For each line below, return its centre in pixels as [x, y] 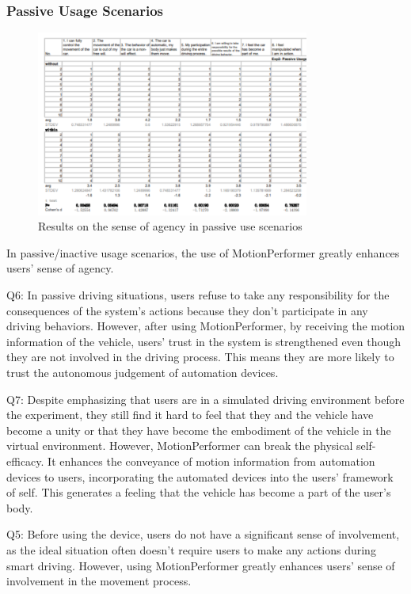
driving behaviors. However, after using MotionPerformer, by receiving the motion [206, 326]
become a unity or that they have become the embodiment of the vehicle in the [199, 430]
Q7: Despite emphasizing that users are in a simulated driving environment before [205, 399]
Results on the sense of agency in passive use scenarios [170, 226]
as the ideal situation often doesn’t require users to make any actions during [191, 549]
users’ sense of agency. [60, 268]
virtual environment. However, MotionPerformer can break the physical [180, 445]
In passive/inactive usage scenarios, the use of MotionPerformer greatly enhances [203, 252]
